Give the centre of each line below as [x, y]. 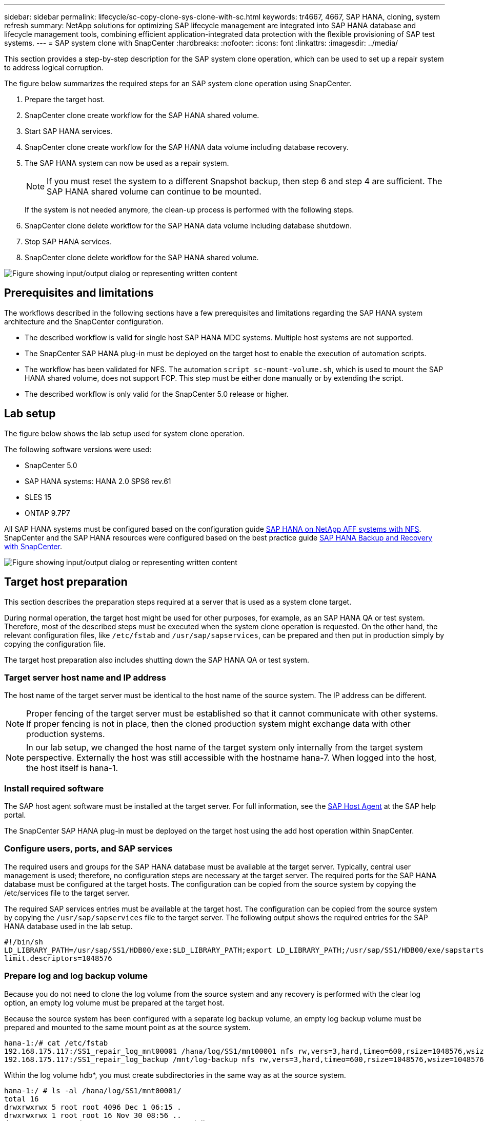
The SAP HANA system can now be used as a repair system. [127, 163]
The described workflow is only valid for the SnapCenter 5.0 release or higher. [157, 394]
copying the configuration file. [55, 644]
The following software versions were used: [78, 449]
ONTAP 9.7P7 [47, 513]
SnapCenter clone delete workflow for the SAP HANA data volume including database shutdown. [188, 226]
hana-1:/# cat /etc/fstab [56, 1043]
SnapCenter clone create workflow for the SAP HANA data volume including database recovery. [187, 147]
